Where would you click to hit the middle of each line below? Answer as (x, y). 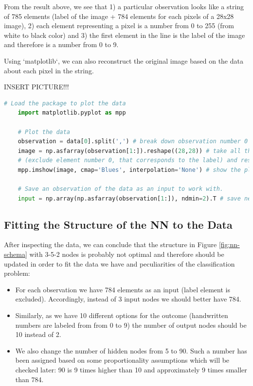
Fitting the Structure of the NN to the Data (118, 224)
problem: (17, 273)
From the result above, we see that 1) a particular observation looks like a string (124, 6)
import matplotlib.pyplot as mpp (72, 113)
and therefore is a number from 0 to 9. (61, 44)
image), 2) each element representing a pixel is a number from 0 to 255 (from (119, 25)
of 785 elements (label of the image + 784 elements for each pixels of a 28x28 (119, 16)
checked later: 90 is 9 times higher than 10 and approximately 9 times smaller (131, 370)
